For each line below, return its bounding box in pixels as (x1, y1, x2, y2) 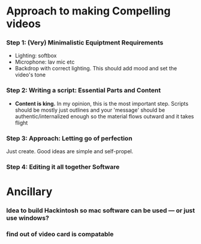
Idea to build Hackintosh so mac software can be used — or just (6, 206, 195, 215)
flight (14, 119, 28, 126)
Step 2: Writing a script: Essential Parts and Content (6, 86, 161, 94)
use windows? (6, 214, 49, 222)
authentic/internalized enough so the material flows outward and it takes (14, 112, 194, 120)
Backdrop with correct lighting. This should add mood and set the (14, 65, 177, 72)
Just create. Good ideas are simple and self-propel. (6, 148, 134, 155)
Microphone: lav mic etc (14, 58, 75, 66)
